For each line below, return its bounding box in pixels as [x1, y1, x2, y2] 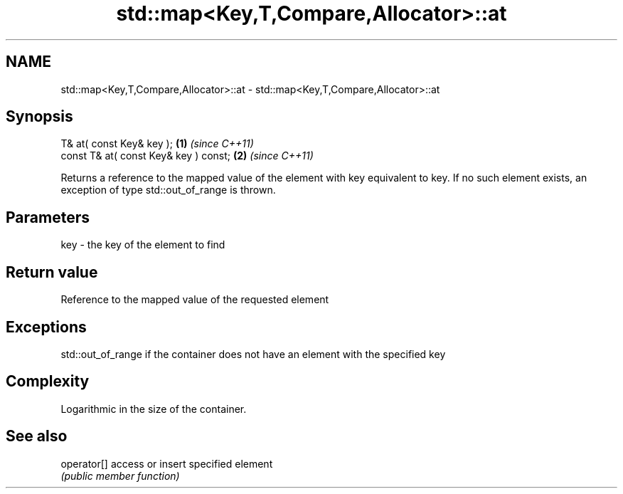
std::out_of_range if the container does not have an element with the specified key [60, 347, 446, 360]
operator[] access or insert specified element [60, 457, 273, 470]
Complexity [6, 372, 90, 391]
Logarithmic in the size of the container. [60, 402, 247, 415]
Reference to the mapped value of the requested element [60, 293, 329, 306]
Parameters [6, 208, 90, 226]
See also [6, 427, 68, 446]
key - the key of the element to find [60, 238, 225, 251]
